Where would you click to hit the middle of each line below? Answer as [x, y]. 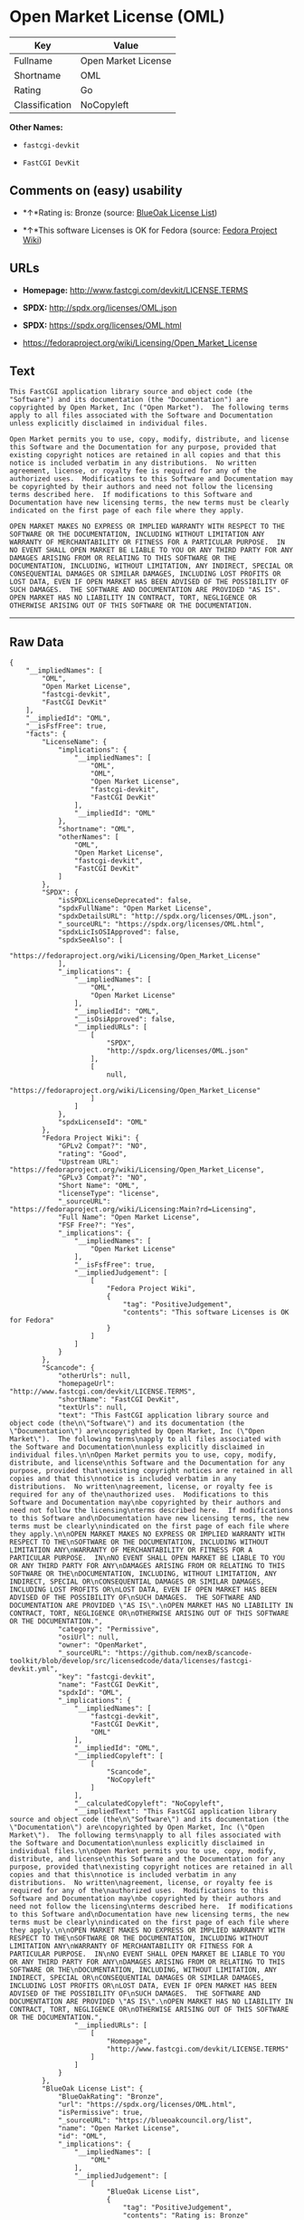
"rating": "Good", [92, 1154]
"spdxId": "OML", [90, 1693]
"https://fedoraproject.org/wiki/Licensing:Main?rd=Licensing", [133, 1210]
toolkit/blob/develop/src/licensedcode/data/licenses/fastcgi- [131, 1661]
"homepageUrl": [86, 1384]
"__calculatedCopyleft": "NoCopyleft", [149, 1804]
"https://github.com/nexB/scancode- [184, 1653]
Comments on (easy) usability [96, 191]
